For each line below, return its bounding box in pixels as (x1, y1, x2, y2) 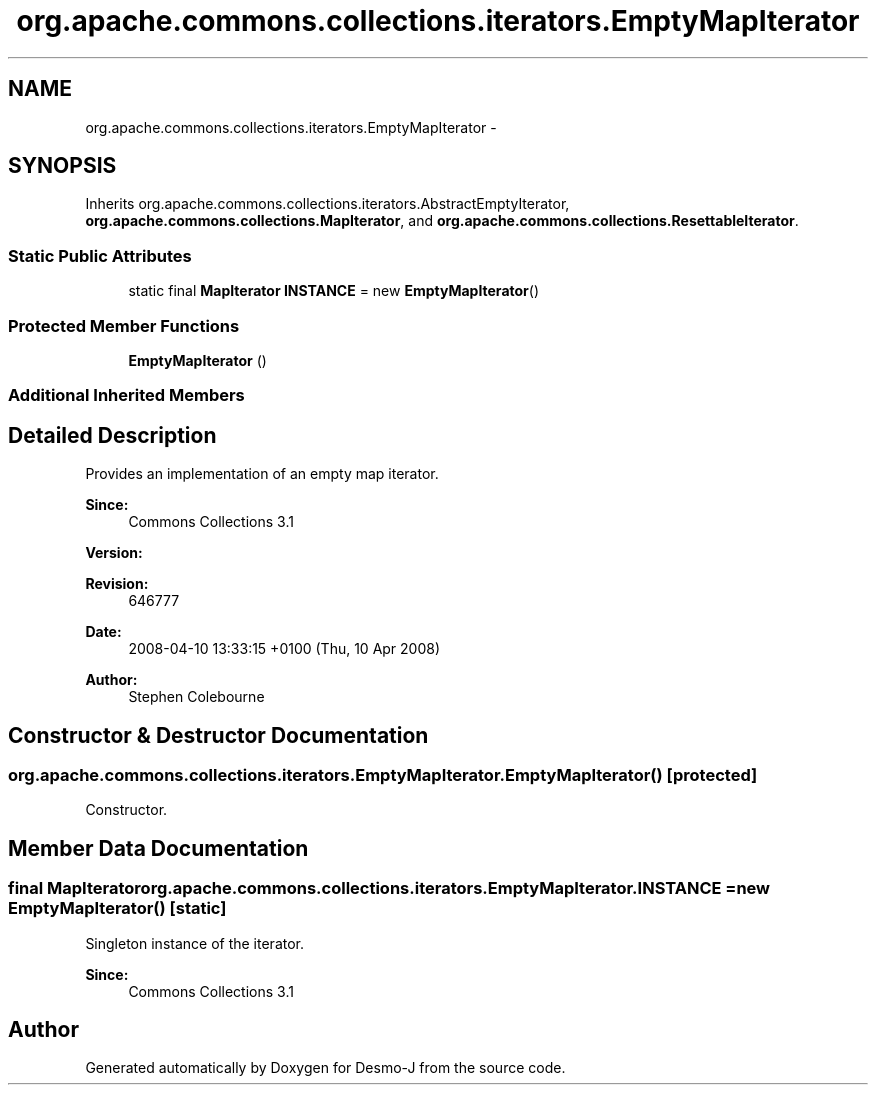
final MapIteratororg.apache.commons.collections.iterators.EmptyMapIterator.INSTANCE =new (8, 878, 771, 899)
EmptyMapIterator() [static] (8, 898, 227, 919)
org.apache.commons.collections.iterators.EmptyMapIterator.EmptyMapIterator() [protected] (8, 765, 758, 785)
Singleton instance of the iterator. (85, 934, 305, 952)
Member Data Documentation (8, 835, 309, 861)
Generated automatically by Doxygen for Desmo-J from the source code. (85, 1059, 566, 1077)
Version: (85, 544, 143, 562)
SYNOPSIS (8, 153, 117, 179)
